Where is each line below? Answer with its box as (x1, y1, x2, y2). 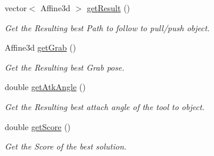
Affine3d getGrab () (5, 41, 76, 54)
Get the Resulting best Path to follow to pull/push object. (5, 21, 210, 34)
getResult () (86, 2, 131, 14)
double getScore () (5, 120, 71, 132)
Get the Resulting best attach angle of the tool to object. (5, 100, 205, 112)
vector (5, 2, 27, 14)
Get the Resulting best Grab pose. (5, 61, 125, 73)
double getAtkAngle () (5, 81, 86, 93)
